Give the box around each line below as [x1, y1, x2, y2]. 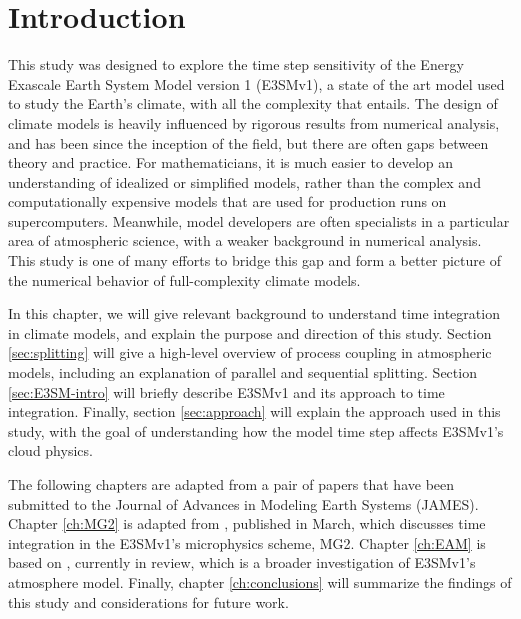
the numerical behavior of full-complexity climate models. [8, 269, 361, 290]
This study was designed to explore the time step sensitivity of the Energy [8, 54, 464, 75]
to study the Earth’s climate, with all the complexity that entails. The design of [8, 93, 498, 114]
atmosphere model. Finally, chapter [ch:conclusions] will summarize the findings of [8, 571, 512, 592]
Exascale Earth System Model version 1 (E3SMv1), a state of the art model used [8, 73, 505, 94]
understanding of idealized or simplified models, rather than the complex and [8, 171, 481, 192]
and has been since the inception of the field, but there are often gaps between [8, 132, 489, 153]
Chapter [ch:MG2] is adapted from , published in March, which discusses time [8, 513, 486, 534]
